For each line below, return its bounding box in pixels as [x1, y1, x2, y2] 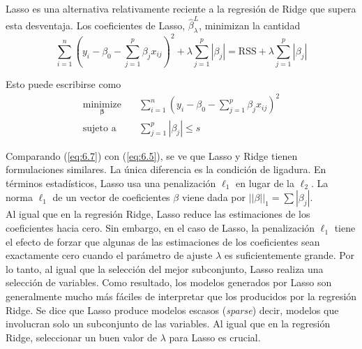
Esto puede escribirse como [6, 77, 121, 91]
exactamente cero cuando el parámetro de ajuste [6, 248, 213, 262]
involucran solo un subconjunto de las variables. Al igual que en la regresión [6, 316, 331, 331]
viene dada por [181, 190, 246, 205]
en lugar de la [235, 175, 295, 190]
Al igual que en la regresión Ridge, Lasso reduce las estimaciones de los [6, 207, 310, 221]
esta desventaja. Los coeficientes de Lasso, [6, 17, 186, 32]
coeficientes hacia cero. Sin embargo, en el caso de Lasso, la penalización [6, 221, 315, 235]
